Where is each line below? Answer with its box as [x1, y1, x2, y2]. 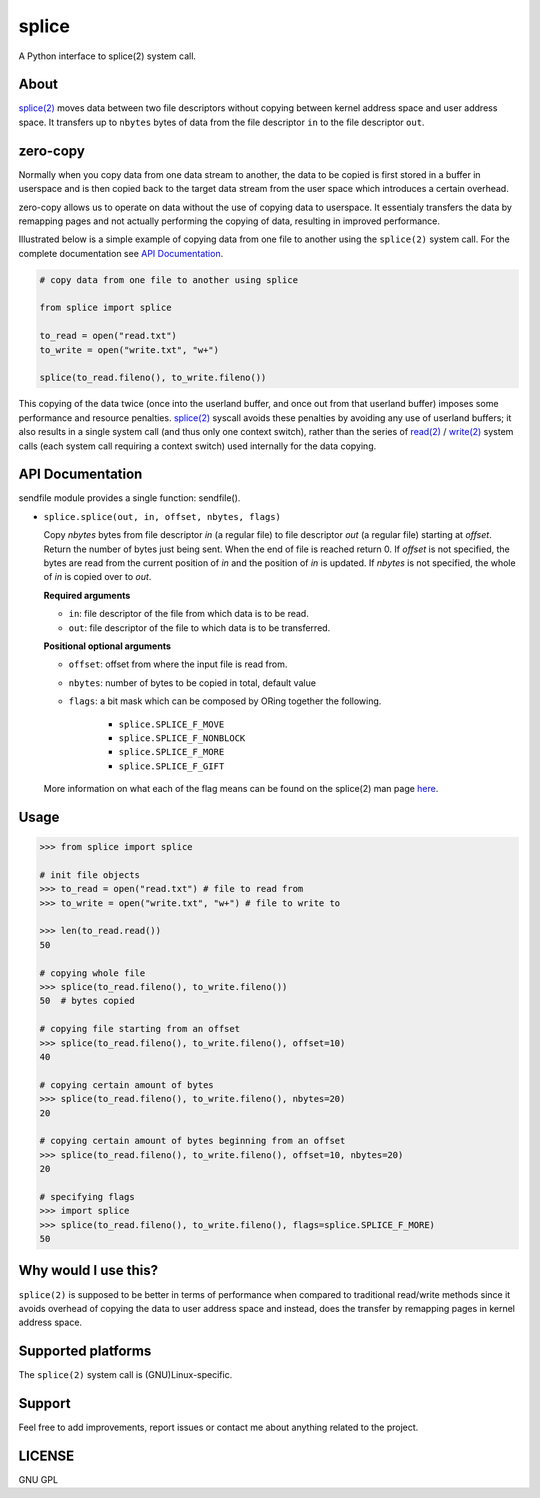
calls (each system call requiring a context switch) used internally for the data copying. [18, 440, 377, 452]
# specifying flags [39, 1191, 135, 1202]
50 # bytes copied [39, 995, 135, 1007]
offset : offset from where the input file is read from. [68, 658, 288, 670]
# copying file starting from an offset [39, 1023, 240, 1035]
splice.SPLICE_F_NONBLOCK [118, 732, 246, 744]
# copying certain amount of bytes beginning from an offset [39, 1135, 346, 1147]
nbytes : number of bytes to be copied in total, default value [68, 676, 317, 689]
